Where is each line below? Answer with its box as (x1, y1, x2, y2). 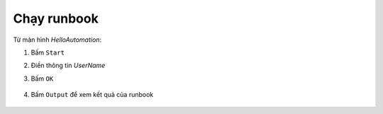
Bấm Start (30, 48, 65, 57)
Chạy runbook (13, 11, 99, 26)
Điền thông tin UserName (30, 61, 106, 70)
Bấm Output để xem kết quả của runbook (30, 91, 154, 99)
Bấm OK (30, 74, 54, 83)
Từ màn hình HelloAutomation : (13, 35, 102, 44)
